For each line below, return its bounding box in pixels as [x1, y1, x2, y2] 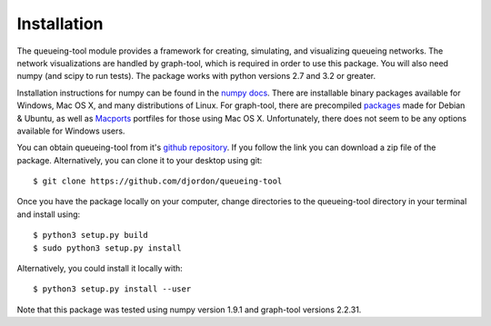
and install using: [16, 209, 81, 220]
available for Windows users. [16, 125, 125, 136]
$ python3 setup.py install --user [33, 284, 192, 294]
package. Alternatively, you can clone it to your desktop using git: [16, 154, 263, 165]
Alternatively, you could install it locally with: [16, 263, 184, 274]
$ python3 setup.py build [33, 230, 149, 241]
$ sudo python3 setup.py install [33, 242, 182, 253]
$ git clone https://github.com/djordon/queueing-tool [33, 176, 283, 186]
